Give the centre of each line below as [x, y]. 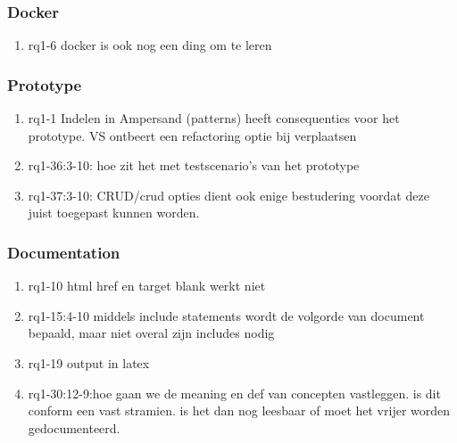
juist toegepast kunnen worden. [114, 213]
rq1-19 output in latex [89, 363]
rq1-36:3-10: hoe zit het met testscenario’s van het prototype [194, 165]
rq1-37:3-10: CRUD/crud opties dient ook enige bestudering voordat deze [228, 195]
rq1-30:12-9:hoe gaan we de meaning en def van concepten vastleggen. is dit [234, 393]
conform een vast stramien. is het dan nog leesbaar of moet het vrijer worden [239, 410]
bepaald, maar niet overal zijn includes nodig [151, 333]
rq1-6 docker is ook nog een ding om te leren [150, 45]
